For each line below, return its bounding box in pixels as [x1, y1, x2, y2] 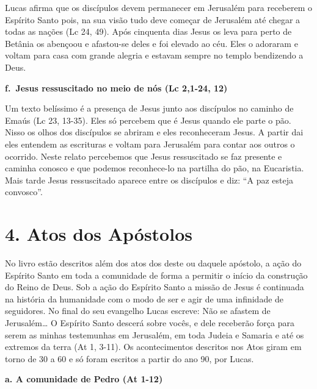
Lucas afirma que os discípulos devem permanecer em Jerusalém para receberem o [5, 1, 313, 13]
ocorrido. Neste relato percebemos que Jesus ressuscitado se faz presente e [5, 149, 282, 162]
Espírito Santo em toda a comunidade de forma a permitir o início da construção [5, 268, 308, 281]
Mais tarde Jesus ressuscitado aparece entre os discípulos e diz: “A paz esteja [5, 173, 293, 186]
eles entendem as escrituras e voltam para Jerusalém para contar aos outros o [5, 137, 295, 150]
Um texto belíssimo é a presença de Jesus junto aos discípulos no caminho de [5, 102, 294, 115]
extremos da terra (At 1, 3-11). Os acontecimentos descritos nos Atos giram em [5, 340, 302, 353]
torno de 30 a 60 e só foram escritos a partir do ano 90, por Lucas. [5, 352, 254, 365]
